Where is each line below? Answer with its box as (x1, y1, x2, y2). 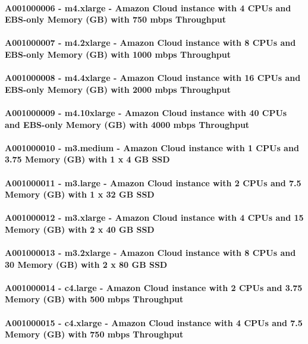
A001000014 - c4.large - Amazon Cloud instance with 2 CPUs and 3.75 (5, 281, 303, 293)
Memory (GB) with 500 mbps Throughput (5, 293, 184, 305)
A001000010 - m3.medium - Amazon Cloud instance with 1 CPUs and (5, 141, 299, 154)
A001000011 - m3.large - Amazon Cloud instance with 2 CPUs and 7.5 (5, 176, 301, 189)
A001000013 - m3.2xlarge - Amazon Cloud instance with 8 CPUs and (5, 246, 296, 259)
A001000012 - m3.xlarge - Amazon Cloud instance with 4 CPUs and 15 (5, 211, 304, 224)
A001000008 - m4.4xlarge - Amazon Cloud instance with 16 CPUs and (5, 71, 301, 84)
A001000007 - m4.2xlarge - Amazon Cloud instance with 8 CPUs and (5, 36, 296, 49)
